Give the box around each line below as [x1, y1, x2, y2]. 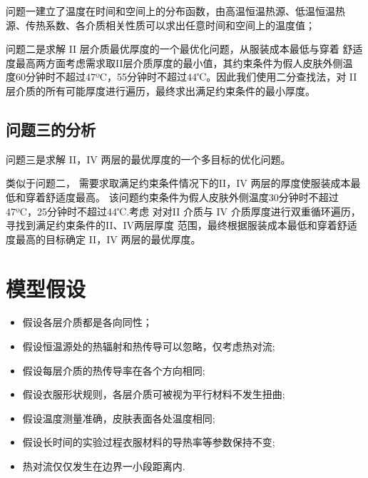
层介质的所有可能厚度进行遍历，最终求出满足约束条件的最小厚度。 [6, 83, 315, 98]
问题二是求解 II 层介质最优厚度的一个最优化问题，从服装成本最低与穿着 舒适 [6, 41, 363, 56]
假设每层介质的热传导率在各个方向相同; [22, 362, 205, 377]
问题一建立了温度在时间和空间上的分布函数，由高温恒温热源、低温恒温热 [6, 4, 345, 18]
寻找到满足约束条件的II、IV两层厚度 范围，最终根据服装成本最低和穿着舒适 [6, 218, 357, 233]
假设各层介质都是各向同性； [22, 315, 153, 330]
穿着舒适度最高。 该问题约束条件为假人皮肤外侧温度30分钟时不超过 [25, 189, 339, 204]
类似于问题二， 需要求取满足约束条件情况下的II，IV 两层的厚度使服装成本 [6, 176, 351, 190]
